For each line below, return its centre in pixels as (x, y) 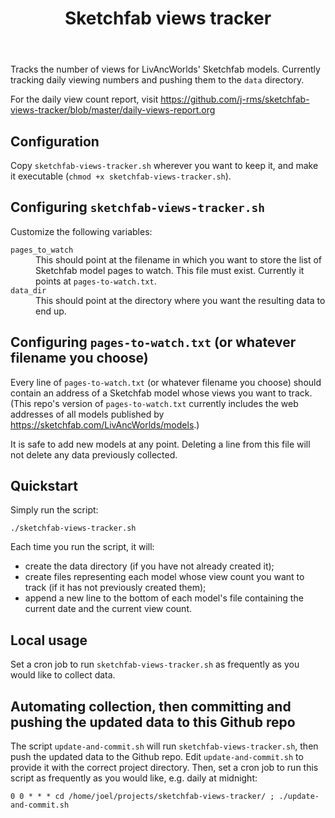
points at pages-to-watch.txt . (96, 281)
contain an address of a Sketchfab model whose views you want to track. (161, 393)
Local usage (49, 640)
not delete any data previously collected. (94, 454)
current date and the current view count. (108, 609)
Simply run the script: (54, 510)
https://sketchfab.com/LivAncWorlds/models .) (105, 424)
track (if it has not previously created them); (115, 588)
